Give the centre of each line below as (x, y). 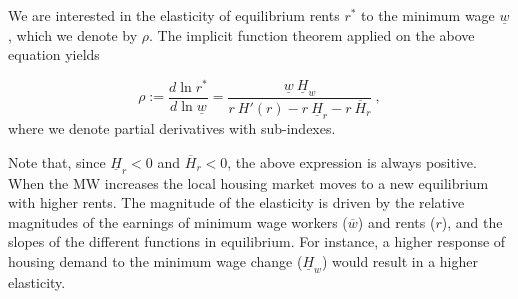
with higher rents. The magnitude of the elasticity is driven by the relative (236, 202)
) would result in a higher (400, 260)
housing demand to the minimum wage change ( (155, 260)
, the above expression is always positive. (352, 161)
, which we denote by (73, 34)
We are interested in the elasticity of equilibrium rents (174, 15)
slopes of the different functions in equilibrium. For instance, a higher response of (257, 241)
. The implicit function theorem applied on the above (312, 34)
